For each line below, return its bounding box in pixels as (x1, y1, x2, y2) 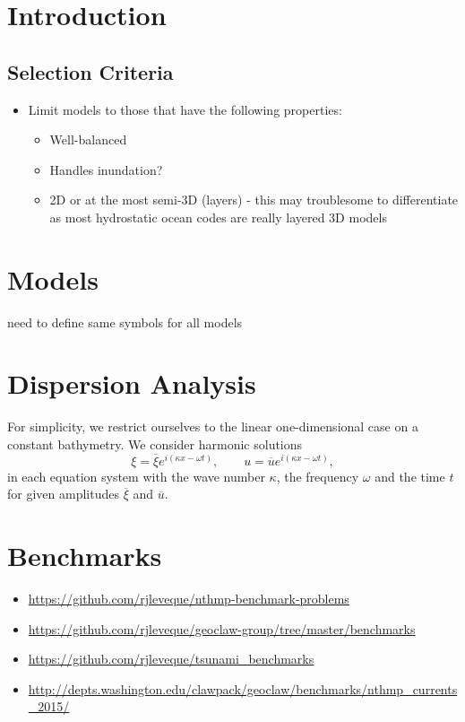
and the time (375, 466, 445, 485)
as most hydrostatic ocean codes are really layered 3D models (49, 207, 387, 226)
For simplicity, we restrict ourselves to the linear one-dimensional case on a (7, 417, 418, 436)
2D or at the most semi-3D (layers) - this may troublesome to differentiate (49, 190, 459, 209)
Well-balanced (49, 130, 127, 149)
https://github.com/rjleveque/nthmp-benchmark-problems (28, 589, 349, 608)
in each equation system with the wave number (7, 466, 265, 485)
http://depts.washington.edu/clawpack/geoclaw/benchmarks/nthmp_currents (28, 679, 458, 698)
